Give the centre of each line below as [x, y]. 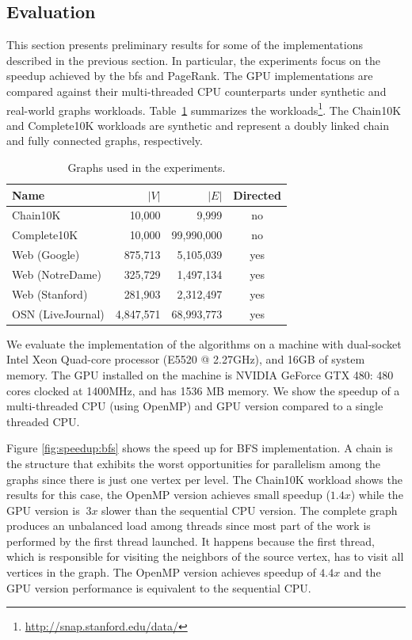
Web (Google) [46, 255]
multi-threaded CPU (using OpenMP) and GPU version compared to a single [195, 406]
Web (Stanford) [50, 293]
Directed [257, 194]
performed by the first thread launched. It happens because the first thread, [191, 541]
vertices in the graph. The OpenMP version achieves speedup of [161, 572]
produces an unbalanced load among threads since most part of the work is [189, 526]
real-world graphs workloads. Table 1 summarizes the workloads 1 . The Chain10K [204, 109]
